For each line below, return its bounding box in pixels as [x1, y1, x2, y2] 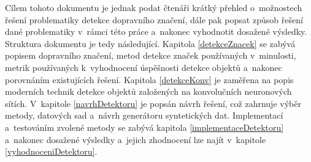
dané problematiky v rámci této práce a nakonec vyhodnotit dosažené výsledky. [5, 25, 307, 38]
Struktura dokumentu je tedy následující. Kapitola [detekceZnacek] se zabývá [5, 37, 296, 50]
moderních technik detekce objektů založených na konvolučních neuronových [5, 85, 292, 98]
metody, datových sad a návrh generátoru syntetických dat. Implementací [5, 109, 283, 122]
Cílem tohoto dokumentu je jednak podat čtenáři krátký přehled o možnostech [5, 1, 302, 13]
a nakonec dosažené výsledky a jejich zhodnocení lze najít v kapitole [5, 133, 266, 145]
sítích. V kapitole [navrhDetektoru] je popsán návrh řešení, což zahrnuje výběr [5, 97, 301, 109]
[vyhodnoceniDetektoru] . [5, 145, 98, 158]
